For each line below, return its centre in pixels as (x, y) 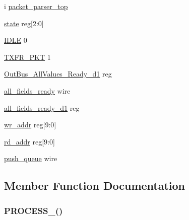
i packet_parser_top (36, 6)
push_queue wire (31, 158)
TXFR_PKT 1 (27, 57)
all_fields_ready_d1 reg (42, 107)
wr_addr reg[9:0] (30, 125)
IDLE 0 (16, 40)
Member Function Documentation (95, 186)
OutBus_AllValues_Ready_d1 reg (58, 74)
